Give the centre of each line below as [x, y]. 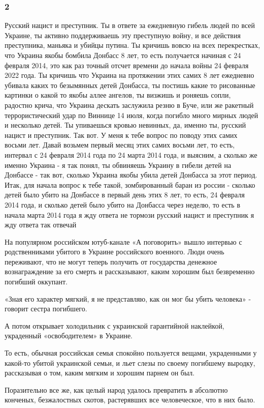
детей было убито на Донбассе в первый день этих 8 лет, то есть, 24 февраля [125, 195]
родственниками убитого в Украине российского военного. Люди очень [114, 252]
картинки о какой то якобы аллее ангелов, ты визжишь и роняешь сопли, [118, 95]
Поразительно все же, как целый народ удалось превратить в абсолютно [116, 389]
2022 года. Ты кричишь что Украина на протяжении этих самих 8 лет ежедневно [129, 75]
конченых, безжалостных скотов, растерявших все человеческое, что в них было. [130, 400]
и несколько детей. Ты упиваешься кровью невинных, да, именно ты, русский [125, 125]
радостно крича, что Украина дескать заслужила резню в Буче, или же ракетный [129, 105]
